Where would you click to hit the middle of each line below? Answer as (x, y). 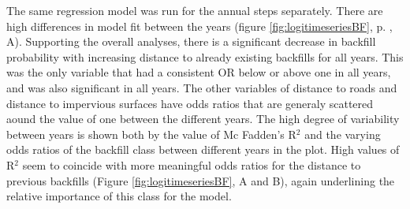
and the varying (343, 134)
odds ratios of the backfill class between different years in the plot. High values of (203, 149)
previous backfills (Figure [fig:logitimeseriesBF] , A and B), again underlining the (201, 180)
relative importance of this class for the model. (119, 196)
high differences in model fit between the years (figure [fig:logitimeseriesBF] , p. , (199, 26)
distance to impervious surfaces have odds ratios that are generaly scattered (190, 103)
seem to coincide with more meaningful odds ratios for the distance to (192, 164)
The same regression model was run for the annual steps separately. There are (195, 10)
